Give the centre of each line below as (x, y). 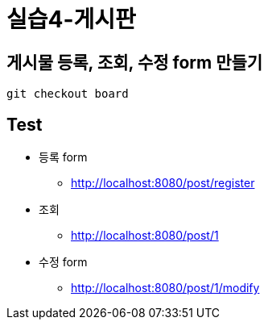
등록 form (63, 157)
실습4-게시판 (71, 19)
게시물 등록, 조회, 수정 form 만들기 (135, 62)
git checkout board (68, 94)
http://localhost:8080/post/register (163, 183)
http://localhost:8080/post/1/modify (165, 288)
